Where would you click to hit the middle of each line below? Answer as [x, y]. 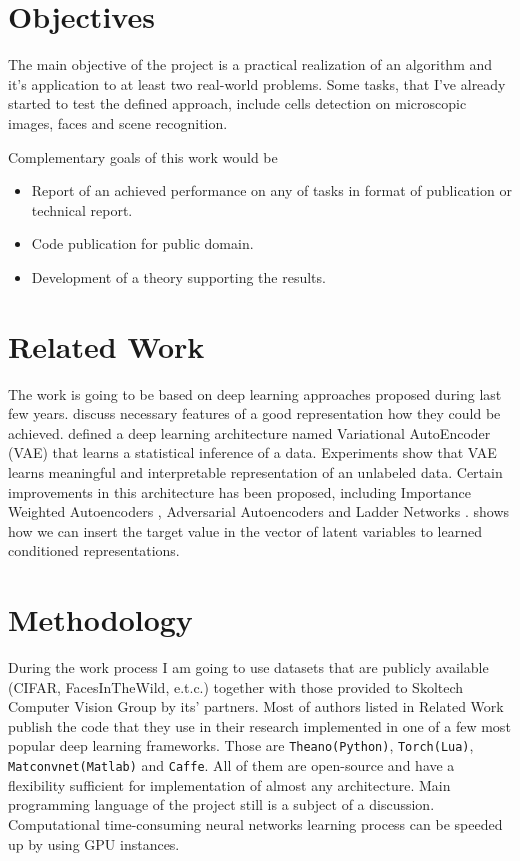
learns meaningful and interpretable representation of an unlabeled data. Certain [255, 471]
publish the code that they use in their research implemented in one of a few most [259, 725]
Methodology [100, 619]
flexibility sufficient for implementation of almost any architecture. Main [229, 784]
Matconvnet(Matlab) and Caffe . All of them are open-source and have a [231, 765]
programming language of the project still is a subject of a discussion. [221, 804]
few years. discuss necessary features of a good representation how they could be [254, 413]
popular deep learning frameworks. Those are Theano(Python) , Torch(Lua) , [241, 745]
